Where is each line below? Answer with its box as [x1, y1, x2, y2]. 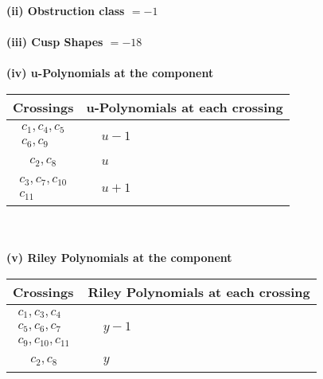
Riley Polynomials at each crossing [88, 283, 310, 302]
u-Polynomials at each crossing [86, 97, 283, 116]
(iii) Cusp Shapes [6, 33, 103, 50]
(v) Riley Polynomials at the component [6, 249, 232, 266]
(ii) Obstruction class [6, 2, 125, 18]
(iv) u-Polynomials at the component [6, 64, 214, 81]
